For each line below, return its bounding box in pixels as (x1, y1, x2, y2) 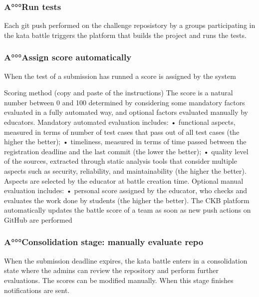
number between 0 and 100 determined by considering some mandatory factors (4, 97, 245, 107)
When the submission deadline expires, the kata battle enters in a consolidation (4, 255, 248, 266)
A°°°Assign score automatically (4, 51, 132, 63)
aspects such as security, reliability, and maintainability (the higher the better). (4, 165, 247, 176)
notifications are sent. (4, 285, 70, 295)
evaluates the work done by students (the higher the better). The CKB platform (4, 195, 250, 205)
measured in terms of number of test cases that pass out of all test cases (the (4, 126, 240, 137)
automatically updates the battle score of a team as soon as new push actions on (4, 205, 251, 215)
